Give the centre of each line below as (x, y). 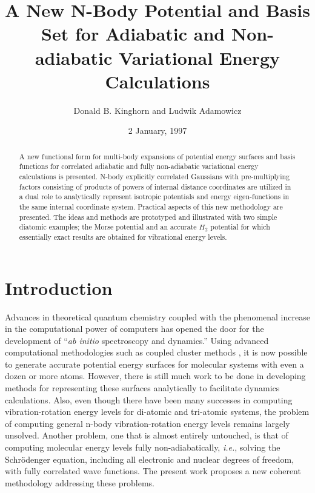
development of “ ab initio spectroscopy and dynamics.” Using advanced (137, 340)
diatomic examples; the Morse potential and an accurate (108, 227)
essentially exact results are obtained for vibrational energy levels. (123, 237)
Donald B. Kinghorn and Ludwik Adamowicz (157, 110)
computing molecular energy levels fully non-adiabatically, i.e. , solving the (143, 447)
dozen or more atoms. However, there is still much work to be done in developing (155, 376)
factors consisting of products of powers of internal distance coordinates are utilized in (155, 186)
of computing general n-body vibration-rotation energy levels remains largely (148, 423)
